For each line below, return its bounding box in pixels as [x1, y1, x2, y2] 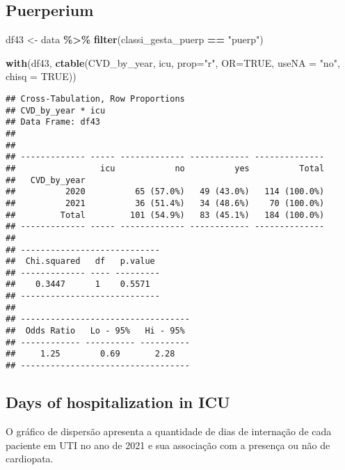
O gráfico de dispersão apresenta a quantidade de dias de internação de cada [6, 423, 332, 438]
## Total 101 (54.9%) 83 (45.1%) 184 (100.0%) [6, 210, 325, 220]
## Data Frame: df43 [6, 117, 101, 127]
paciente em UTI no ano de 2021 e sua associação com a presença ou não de [6, 437, 330, 452]
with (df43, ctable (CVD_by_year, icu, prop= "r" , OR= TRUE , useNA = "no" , [6, 55, 340, 70]
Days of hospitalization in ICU [6, 391, 230, 413]
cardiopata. [6, 451, 54, 466]
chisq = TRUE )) [6, 69, 77, 84]
